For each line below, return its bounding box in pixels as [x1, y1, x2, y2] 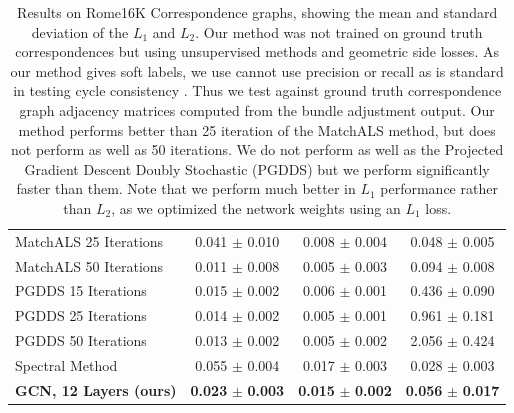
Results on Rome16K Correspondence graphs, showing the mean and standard [17, 2, 498, 22]
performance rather [380, 178, 498, 199]
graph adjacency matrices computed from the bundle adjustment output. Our [19, 99, 495, 120]
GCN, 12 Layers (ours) [15, 379, 177, 400]
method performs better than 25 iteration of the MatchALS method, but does [18, 119, 496, 140]
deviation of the [31, 21, 129, 42]
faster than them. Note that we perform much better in [16, 178, 356, 199]
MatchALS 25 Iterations [15, 230, 164, 251]
